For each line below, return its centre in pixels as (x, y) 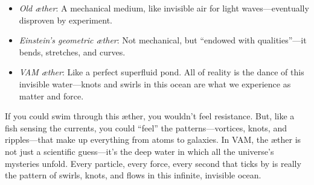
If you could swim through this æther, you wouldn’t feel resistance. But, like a (150, 116)
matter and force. (51, 96)
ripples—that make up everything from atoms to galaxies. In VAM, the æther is (153, 140)
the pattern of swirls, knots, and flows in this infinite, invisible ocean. (133, 175)
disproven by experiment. (66, 20)
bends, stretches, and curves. (72, 52)
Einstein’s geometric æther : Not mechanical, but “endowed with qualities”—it (163, 40)
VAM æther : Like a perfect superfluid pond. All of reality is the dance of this (162, 72)
